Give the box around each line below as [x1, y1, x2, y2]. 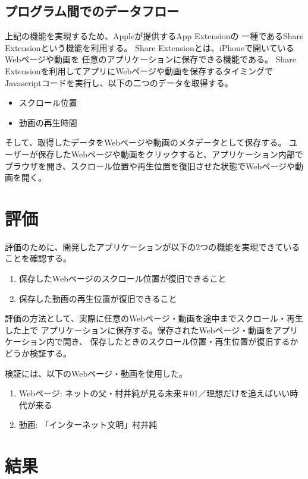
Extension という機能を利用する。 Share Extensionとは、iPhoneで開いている [5, 41, 294, 53]
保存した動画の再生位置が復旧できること [18, 292, 177, 304]
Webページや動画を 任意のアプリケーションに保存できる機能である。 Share [5, 53, 296, 65]
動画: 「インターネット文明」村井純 [18, 418, 158, 431]
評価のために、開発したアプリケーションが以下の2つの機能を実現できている [5, 240, 300, 253]
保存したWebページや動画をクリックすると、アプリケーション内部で [37, 147, 303, 160]
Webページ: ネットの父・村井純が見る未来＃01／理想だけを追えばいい [18, 387, 290, 399]
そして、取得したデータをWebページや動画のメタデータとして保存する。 [5, 136, 287, 149]
